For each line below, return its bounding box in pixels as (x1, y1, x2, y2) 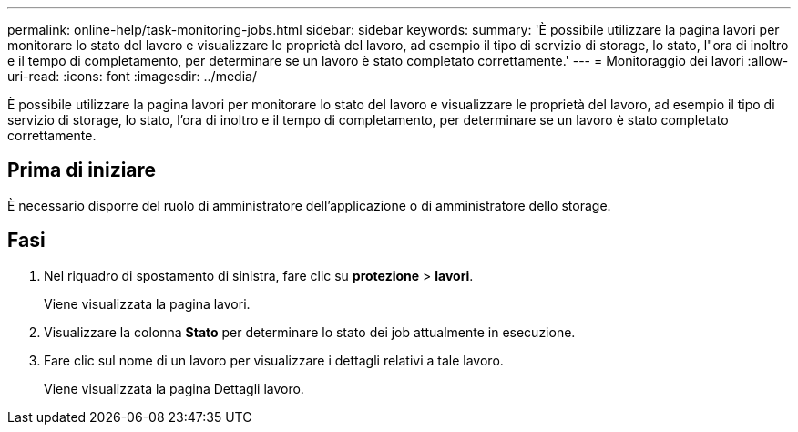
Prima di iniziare (7, 159, 157, 182)
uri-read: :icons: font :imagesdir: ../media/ (7, 68, 257, 84)
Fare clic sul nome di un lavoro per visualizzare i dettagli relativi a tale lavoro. (44, 352, 504, 368)
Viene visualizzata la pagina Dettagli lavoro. (44, 380, 304, 396)
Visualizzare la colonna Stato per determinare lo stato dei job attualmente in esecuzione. (44, 324, 576, 340)
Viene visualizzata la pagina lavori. (44, 295, 251, 312)
